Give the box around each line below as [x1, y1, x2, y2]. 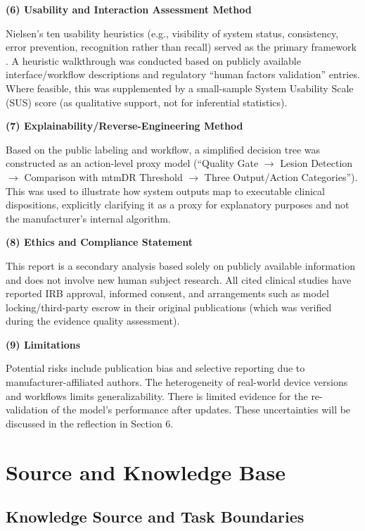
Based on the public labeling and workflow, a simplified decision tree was [6, 142, 321, 156]
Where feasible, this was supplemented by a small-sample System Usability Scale [6, 80, 354, 95]
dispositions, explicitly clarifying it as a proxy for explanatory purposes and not [6, 197, 350, 212]
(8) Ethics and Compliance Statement [6, 235, 193, 249]
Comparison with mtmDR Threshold [24, 169, 183, 184]
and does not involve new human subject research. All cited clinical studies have [6, 272, 352, 287]
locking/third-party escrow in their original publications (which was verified [6, 299, 332, 314]
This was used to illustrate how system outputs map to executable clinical [6, 183, 325, 198]
